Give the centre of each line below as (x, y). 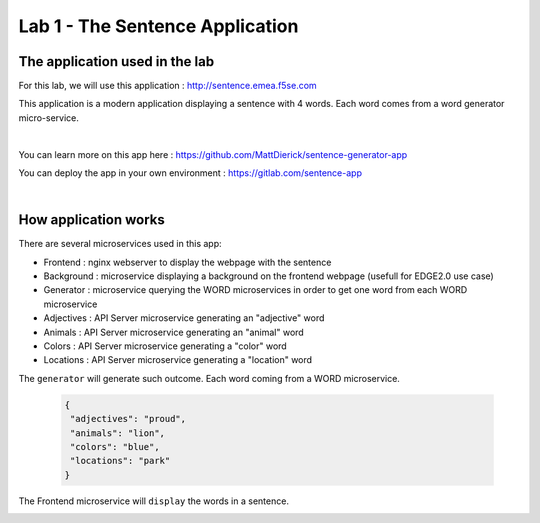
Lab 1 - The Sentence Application (158, 26)
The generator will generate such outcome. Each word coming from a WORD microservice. (209, 378)
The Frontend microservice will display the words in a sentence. (154, 501)
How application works (91, 220)
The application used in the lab (116, 61)
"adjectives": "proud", (128, 419)
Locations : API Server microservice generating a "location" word (178, 360)
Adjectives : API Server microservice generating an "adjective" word (184, 318)
